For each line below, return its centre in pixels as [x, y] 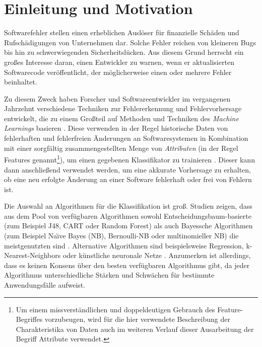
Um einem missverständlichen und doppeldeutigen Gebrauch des [115, 309]
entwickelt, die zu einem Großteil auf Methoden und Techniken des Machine [121, 118]
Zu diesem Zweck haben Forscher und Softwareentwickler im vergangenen [117, 98]
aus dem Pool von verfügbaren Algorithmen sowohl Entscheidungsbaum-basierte [128, 215]
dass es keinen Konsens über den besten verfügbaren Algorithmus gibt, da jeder [127, 265]
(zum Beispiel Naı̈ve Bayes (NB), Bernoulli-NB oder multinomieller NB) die [121, 236]
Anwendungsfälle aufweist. [45, 285]
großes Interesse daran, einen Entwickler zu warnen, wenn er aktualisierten [119, 62]
